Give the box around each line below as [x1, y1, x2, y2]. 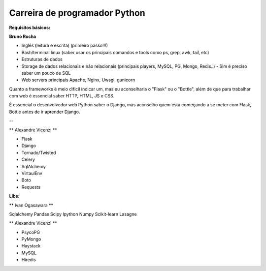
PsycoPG [21, 229, 40, 235]
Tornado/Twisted [21, 150, 56, 155]
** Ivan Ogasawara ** [9, 202, 54, 208]
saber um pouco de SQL [21, 70, 71, 76]
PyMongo [21, 236, 41, 242]
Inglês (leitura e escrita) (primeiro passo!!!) [21, 42, 108, 49]
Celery [21, 156, 35, 162]
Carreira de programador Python [9, 7, 145, 18]
